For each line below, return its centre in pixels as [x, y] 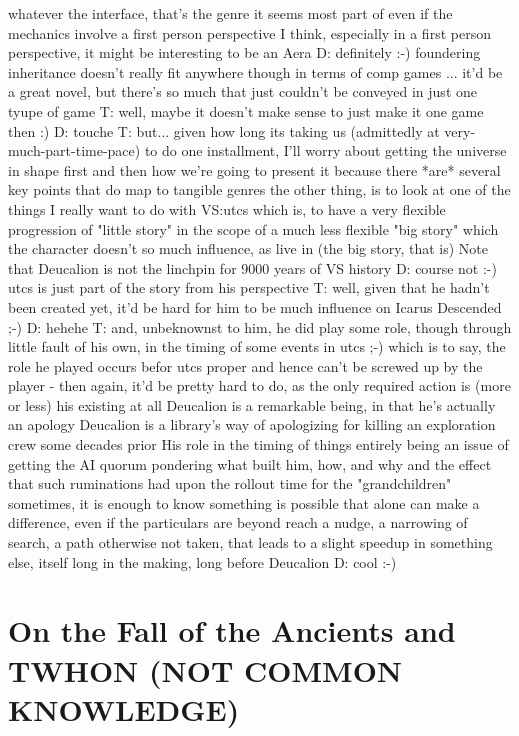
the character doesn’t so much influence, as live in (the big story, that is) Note [248, 248]
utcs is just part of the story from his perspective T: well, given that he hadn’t [249, 287]
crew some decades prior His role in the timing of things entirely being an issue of [258, 444]
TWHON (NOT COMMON [205, 669]
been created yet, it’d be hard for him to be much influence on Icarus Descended [255, 306]
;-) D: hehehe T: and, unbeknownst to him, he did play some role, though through [260, 326]
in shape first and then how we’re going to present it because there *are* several [254, 169]
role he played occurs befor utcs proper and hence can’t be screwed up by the [245, 365]
